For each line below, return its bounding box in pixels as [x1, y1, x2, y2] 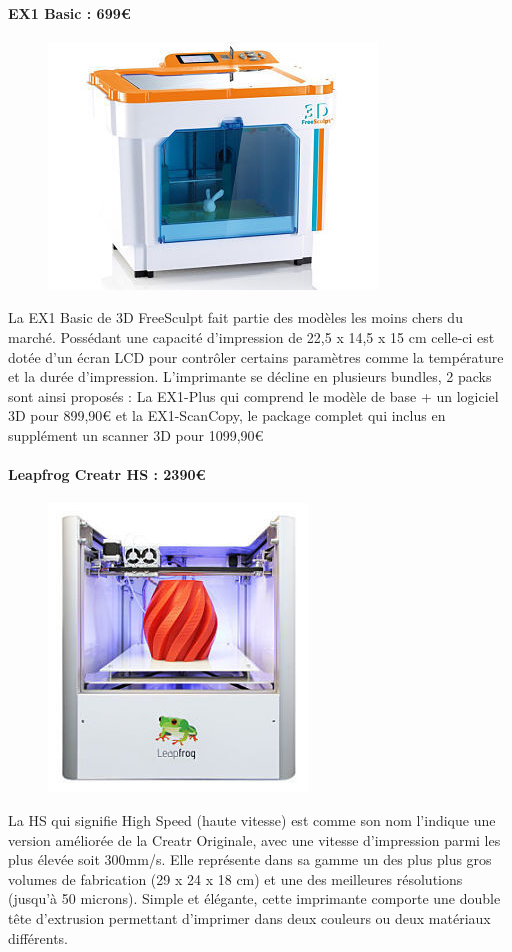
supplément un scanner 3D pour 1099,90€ [8, 424, 264, 445]
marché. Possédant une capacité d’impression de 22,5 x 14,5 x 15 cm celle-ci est [8, 326, 495, 347]
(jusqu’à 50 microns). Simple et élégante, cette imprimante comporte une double [8, 888, 501, 909]
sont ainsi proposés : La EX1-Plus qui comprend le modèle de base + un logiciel [8, 385, 499, 406]
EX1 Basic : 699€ [8, 2, 131, 23]
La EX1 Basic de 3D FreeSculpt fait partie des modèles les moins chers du [8, 307, 463, 328]
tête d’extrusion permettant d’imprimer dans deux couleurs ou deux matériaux [8, 907, 491, 928]
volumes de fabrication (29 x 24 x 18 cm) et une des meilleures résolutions [8, 868, 463, 889]
